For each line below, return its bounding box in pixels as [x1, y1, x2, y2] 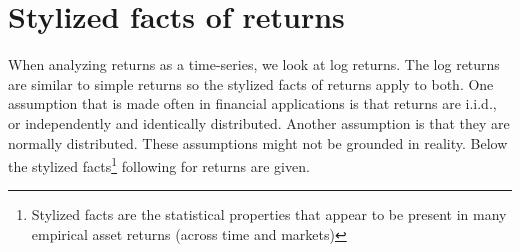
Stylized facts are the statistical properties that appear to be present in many [31, 204, 507, 225]
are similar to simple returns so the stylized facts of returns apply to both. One [8, 73, 494, 94]
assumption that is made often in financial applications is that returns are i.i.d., [8, 93, 497, 114]
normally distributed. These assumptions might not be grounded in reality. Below [8, 132, 508, 153]
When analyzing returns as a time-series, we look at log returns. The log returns [8, 54, 500, 75]
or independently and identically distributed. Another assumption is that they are [8, 112, 510, 133]
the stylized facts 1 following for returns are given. [8, 153, 310, 176]
